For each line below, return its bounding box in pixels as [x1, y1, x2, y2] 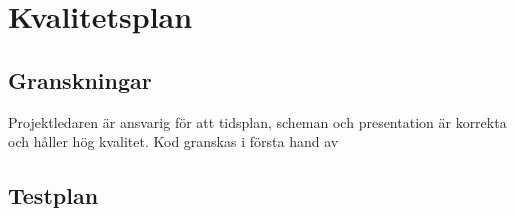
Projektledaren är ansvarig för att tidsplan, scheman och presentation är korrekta [8, 111, 507, 132]
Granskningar [8, 64, 152, 95]
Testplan [8, 180, 99, 211]
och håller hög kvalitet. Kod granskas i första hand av [8, 131, 339, 152]
